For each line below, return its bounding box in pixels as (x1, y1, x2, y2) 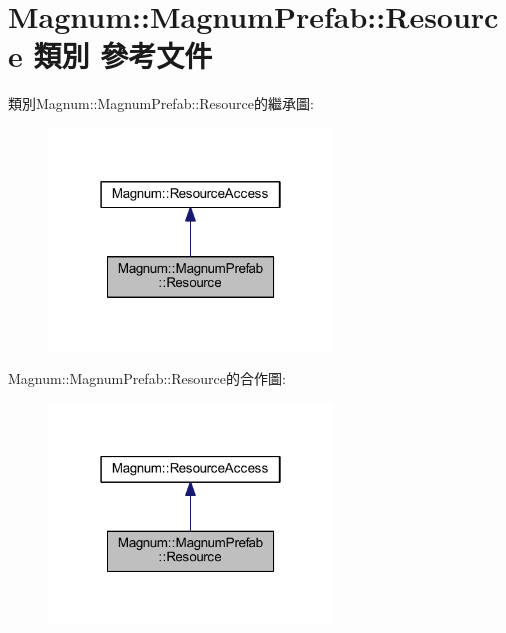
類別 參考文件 (33, 35, 213, 76)
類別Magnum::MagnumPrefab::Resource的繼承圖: (8, 93, 314, 114)
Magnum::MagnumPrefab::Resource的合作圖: (8, 368, 286, 389)
